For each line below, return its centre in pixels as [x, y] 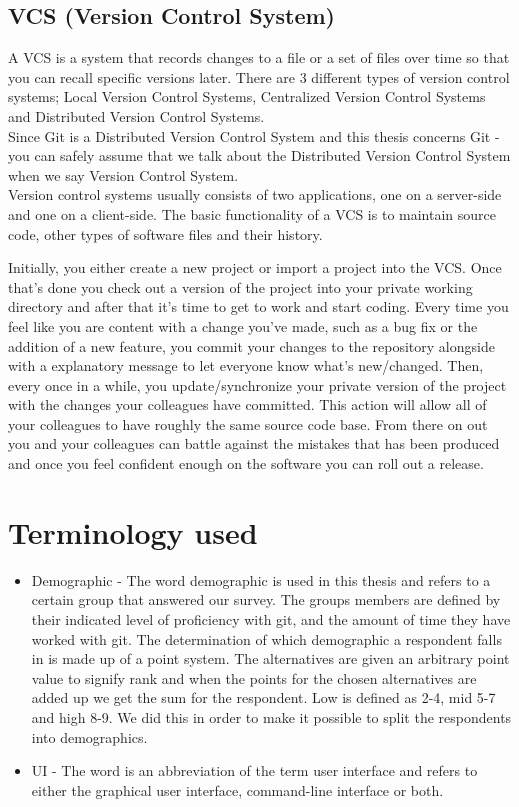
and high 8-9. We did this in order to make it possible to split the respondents [271, 716]
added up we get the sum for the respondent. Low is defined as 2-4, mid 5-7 [263, 697]
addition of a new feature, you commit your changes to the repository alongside [251, 345]
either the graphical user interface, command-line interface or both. [237, 789]
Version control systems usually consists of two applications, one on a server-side [255, 194]
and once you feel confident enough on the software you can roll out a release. [246, 463]
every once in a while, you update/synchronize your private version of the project [257, 384]
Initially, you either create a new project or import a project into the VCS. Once [255, 267]
